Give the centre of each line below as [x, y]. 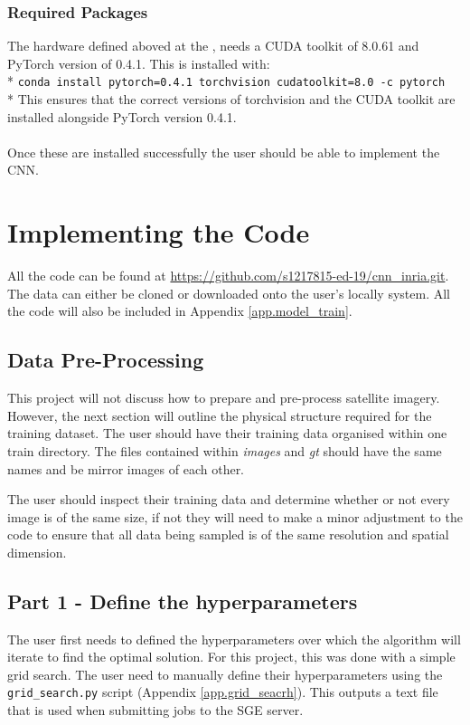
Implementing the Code [159, 232]
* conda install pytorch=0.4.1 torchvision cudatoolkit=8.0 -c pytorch [226, 81]
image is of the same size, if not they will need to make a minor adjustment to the [235, 516]
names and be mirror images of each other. [126, 468]
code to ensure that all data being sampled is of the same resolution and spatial [228, 534]
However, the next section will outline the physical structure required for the [220, 415]
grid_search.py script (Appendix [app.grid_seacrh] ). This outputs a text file [223, 692]
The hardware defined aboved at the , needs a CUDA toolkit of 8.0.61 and [213, 46]
